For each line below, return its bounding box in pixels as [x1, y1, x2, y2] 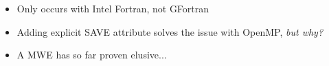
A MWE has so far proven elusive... [16, 47, 167, 62]
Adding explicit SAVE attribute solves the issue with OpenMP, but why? [16, 24, 324, 38]
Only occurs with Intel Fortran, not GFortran [16, 1, 209, 15]
